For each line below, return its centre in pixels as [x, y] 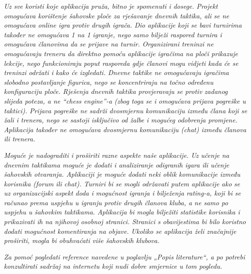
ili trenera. [20, 139]
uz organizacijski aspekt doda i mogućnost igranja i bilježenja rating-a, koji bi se [123, 193]
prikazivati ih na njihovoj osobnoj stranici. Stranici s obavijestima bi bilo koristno [125, 221]
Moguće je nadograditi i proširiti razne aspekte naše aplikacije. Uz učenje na [117, 155]
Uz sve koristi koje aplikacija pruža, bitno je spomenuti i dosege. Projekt [111, 6]
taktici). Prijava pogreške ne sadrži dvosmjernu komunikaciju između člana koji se [125, 110]
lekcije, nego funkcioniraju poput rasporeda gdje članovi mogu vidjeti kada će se [121, 63]
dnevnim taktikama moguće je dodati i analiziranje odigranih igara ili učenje [117, 164]
